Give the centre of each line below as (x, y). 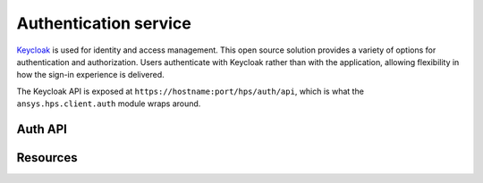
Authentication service (104, 23)
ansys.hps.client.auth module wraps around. (109, 104)
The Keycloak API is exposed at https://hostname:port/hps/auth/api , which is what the (190, 91)
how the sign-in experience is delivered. (90, 75)
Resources (47, 158)
